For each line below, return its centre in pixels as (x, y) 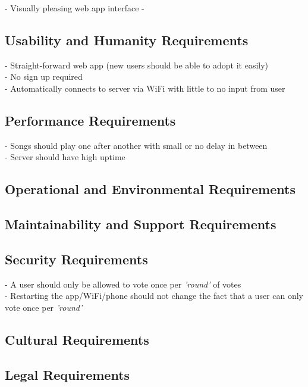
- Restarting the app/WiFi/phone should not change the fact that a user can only (154, 296)
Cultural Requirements (77, 339)
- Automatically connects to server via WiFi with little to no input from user (145, 88)
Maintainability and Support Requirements (141, 224)
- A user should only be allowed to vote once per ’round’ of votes (123, 284)
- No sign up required (44, 77)
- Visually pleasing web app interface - (75, 8)
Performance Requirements (90, 120)
